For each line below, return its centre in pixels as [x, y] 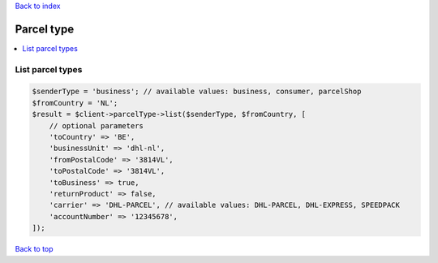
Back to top [34, 249]
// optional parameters [96, 125]
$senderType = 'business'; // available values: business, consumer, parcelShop [197, 92]
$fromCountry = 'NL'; [75, 103]
